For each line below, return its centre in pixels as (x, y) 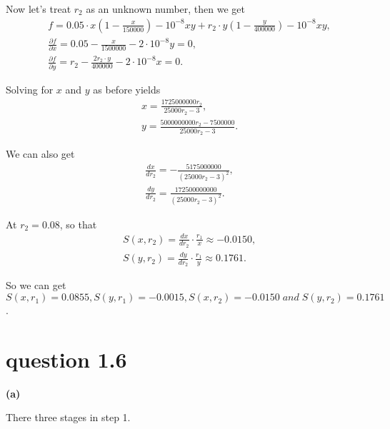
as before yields (127, 89)
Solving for (30, 89)
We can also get (40, 154)
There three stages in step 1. (68, 417)
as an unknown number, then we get (166, 9)
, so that (78, 224)
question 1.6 (66, 359)
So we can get (36, 285)
